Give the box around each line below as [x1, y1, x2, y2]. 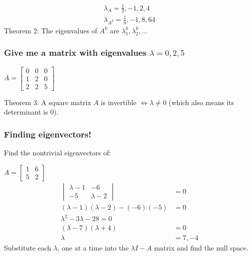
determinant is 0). [4, 107, 59, 117]
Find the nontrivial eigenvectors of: [4, 147, 111, 158]
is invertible [101, 97, 136, 107]
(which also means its [168, 97, 235, 107]
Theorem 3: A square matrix [4, 97, 91, 107]
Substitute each [4, 243, 51, 253]
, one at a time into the [57, 243, 129, 253]
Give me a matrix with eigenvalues [4, 46, 146, 59]
